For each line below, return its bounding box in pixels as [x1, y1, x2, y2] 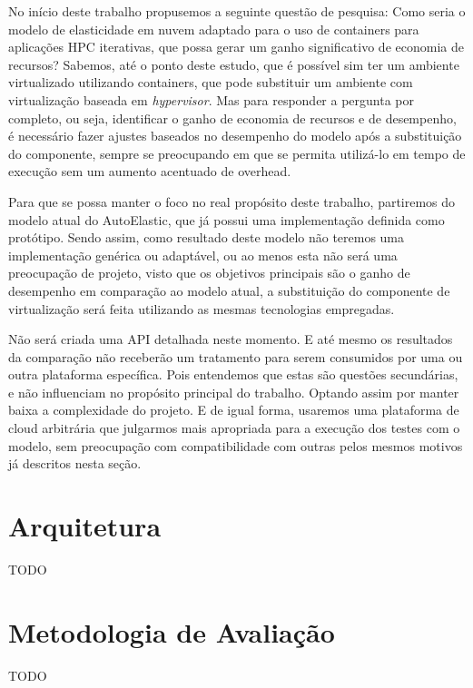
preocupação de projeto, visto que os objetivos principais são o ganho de [8, 263, 410, 282]
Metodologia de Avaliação [8, 613, 335, 650]
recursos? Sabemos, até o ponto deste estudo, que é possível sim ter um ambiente [8, 54, 459, 74]
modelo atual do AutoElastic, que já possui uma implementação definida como [8, 210, 445, 229]
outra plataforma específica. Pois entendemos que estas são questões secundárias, [8, 365, 458, 384]
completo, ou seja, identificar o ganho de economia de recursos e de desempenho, [8, 108, 457, 127]
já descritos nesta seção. [8, 454, 142, 473]
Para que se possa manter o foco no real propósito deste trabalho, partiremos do [8, 192, 456, 211]
